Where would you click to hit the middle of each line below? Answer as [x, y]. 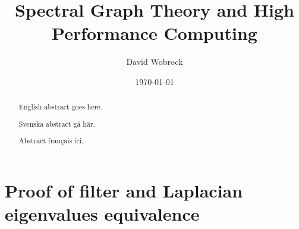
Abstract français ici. [51, 141]
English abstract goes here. [60, 107]
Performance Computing [155, 33]
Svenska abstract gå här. [57, 123]
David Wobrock [155, 62]
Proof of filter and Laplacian [124, 191]
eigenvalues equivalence [102, 214]
